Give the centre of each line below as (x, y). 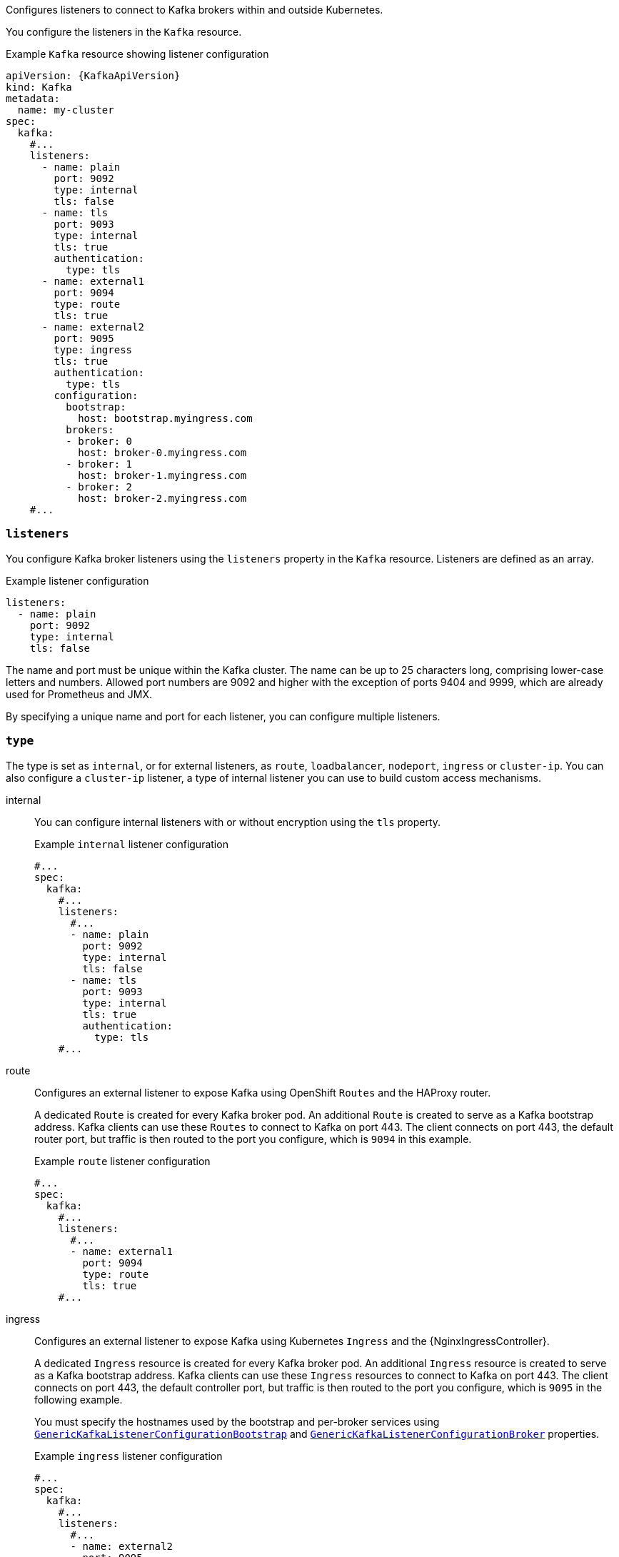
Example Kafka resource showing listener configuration (137, 54)
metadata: (33, 99)
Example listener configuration (77, 580)
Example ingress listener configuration (129, 1456)
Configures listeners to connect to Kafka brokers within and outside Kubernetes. (195, 10)
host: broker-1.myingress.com (162, 475)
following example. (79, 1399)
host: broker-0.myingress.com (162, 453)
